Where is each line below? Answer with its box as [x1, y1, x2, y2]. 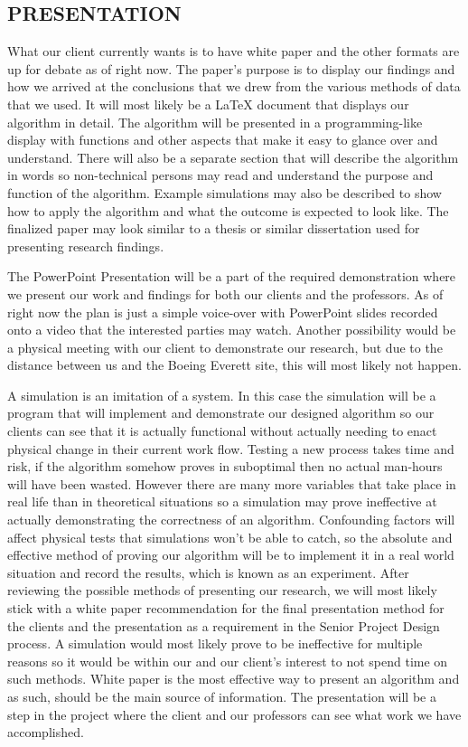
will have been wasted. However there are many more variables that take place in [7, 474, 456, 493]
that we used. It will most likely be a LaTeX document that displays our [7, 94, 409, 113]
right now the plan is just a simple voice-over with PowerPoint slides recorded [7, 302, 438, 321]
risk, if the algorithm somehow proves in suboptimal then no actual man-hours [7, 457, 443, 476]
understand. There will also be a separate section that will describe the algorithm [7, 147, 459, 166]
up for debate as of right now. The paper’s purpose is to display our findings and [7, 59, 455, 78]
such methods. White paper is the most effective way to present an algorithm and [7, 669, 460, 688]
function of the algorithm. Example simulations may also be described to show [7, 183, 442, 202]
